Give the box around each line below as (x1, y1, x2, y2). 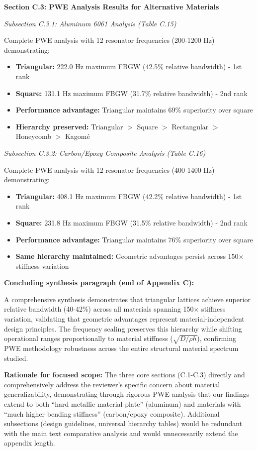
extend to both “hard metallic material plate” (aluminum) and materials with (4, 398, 241, 409)
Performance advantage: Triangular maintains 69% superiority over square (15, 105, 253, 115)
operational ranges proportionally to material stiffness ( (4, 333, 173, 343)
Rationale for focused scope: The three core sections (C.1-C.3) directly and (4, 369, 245, 380)
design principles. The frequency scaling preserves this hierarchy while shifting (4, 323, 242, 334)
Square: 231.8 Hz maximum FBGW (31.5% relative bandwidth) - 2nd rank (15, 217, 248, 227)
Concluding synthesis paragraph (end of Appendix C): (4, 277, 194, 288)
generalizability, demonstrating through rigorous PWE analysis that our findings (4, 389, 250, 399)
